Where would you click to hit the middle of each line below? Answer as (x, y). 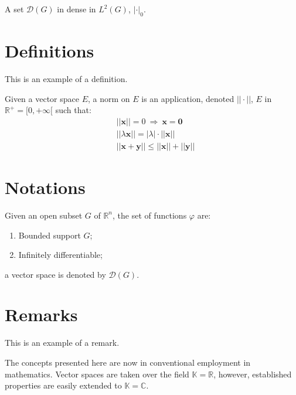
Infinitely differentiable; (60, 255)
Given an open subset (44, 215)
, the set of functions (150, 215)
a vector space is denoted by (55, 274)
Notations (45, 187)
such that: (73, 110)
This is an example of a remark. (62, 343)
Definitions (50, 50)
